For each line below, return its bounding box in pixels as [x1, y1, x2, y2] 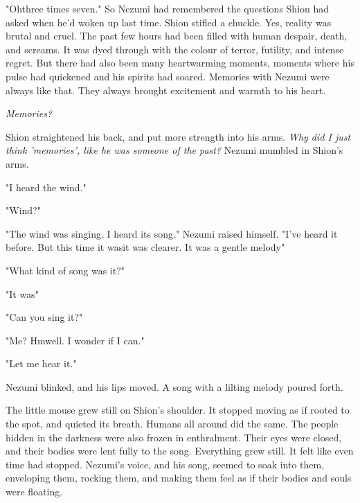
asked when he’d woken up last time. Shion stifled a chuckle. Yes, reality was [6, 15, 332, 29]
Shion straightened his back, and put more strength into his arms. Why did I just [6, 129, 351, 143]
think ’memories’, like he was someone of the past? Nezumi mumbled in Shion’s [6, 143, 343, 157]
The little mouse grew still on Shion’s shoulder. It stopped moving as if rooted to [6, 403, 350, 417]
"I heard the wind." [6, 179, 87, 194]
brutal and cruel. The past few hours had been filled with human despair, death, [6, 28, 348, 43]
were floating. [6, 484, 63, 499]
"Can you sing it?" [6, 310, 83, 324]
